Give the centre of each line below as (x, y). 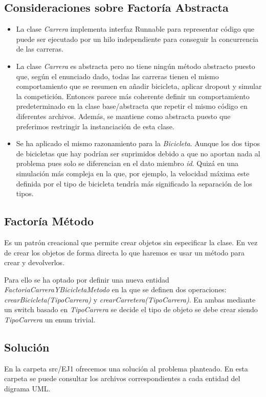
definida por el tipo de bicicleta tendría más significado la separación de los (134, 183)
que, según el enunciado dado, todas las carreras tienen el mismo (117, 76)
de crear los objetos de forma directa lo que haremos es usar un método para (125, 252)
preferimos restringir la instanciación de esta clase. (95, 126)
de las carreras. (40, 49)
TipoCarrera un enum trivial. (50, 320)
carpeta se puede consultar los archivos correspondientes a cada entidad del (122, 378)
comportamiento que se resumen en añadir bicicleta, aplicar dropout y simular (139, 86)
